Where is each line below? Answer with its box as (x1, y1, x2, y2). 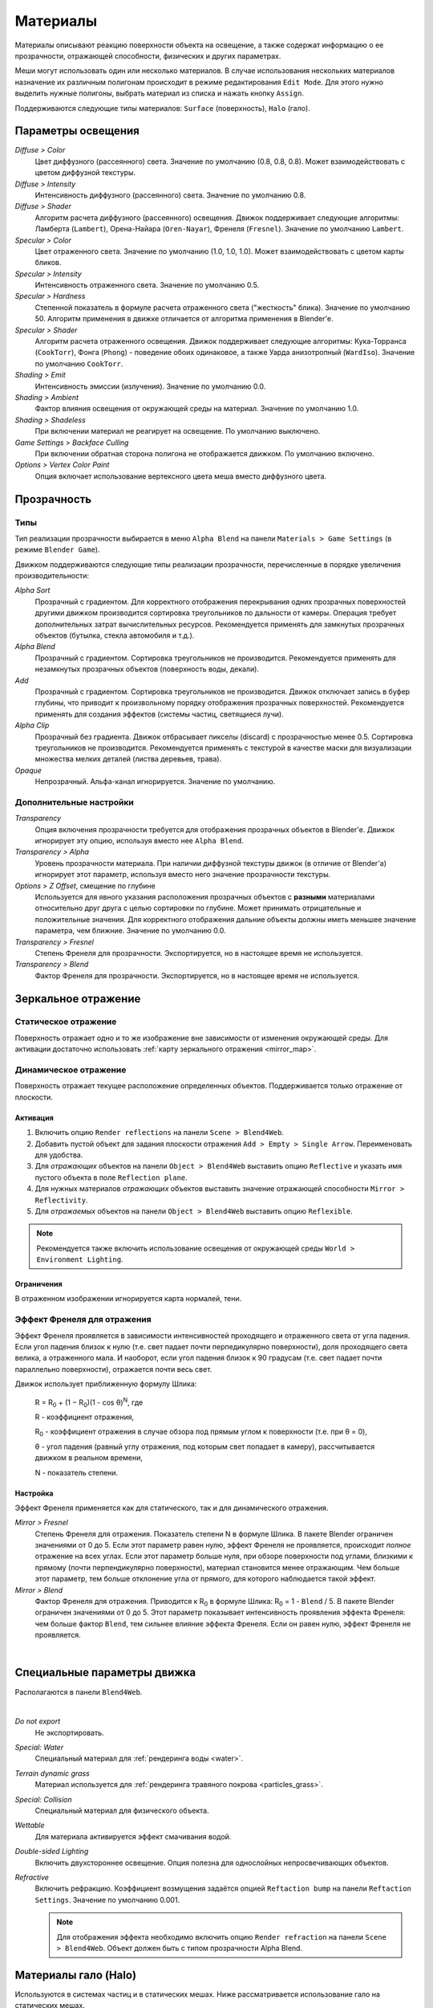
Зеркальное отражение (14, 992, 141, 1006)
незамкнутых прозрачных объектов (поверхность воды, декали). (34, 664, 260, 674)
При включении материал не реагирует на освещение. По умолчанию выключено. (34, 426, 321, 436)
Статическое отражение (14, 1016, 117, 1027)
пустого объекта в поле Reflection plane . (34, 1173, 188, 1182)
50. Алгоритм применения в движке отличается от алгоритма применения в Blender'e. (34, 314, 334, 324)
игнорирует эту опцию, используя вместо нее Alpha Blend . (34, 836, 244, 846)
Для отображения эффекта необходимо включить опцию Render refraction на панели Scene (56, 1932, 386, 1941)
